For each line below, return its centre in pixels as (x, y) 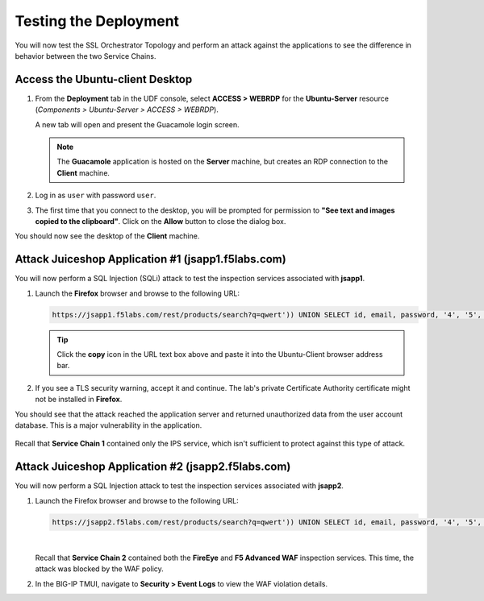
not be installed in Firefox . (79, 400)
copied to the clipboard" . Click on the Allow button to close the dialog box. (161, 221)
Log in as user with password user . (96, 195)
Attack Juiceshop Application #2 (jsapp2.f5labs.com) (153, 467)
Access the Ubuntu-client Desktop (104, 79)
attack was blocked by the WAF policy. (100, 569)
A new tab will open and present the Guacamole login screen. (137, 124)
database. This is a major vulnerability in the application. (108, 425)
